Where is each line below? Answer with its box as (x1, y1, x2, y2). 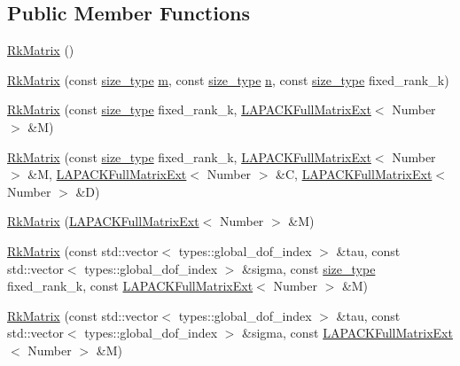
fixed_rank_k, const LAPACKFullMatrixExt (7, 276, 253, 295)
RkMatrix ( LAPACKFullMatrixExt (7, 212, 199, 230)
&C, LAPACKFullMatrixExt (276, 165, 433, 183)
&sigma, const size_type (242, 259, 376, 277)
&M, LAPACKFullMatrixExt (27, 165, 187, 183)
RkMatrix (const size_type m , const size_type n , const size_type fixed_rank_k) (7, 70, 449, 89)
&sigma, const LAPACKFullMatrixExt (242, 323, 453, 342)
